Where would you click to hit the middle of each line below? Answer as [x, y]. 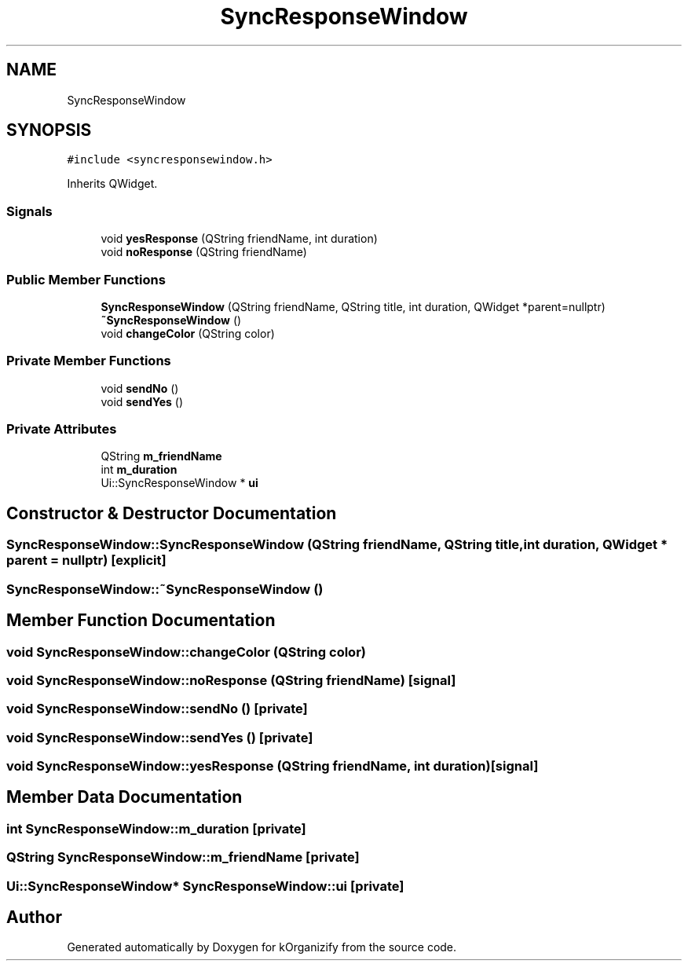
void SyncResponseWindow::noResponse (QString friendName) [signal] [231, 680]
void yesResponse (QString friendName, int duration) [239, 239]
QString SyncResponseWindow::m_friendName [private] [183, 857]
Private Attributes [62, 429]
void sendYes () [142, 401]
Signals [29, 211]
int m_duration [139, 470]
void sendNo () [140, 388]
